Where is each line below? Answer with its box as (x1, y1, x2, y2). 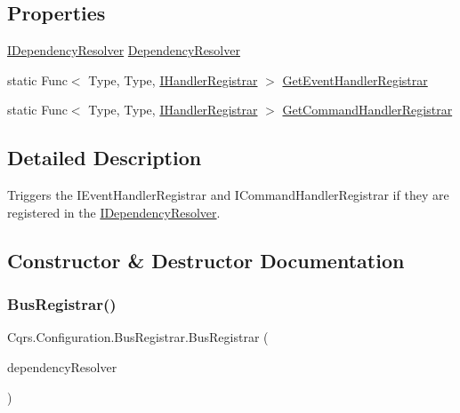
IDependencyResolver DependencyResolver (7, 41, 240, 60)
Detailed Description (7, 144, 202, 171)
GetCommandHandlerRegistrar (282, 100, 453, 119)
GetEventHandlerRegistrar (282, 70, 428, 89)
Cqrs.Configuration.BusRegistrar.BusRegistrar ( (7, 328, 269, 346)
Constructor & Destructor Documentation (7, 246, 405, 274)
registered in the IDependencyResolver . (7, 203, 221, 221)
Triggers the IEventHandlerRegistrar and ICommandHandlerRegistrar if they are (7, 186, 449, 204)
